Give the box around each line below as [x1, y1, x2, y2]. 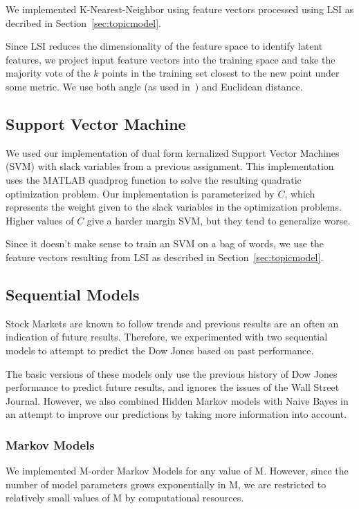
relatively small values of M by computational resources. [6, 490, 244, 505]
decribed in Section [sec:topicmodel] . [6, 15, 161, 30]
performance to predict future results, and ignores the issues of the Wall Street [6, 380, 340, 394]
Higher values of [6, 213, 74, 227]
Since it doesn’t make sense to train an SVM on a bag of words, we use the [6, 236, 324, 251]
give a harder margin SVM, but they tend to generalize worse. [86, 213, 351, 227]
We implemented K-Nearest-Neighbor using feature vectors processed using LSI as [6, 2, 354, 16]
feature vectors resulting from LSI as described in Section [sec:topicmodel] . [6, 249, 324, 264]
